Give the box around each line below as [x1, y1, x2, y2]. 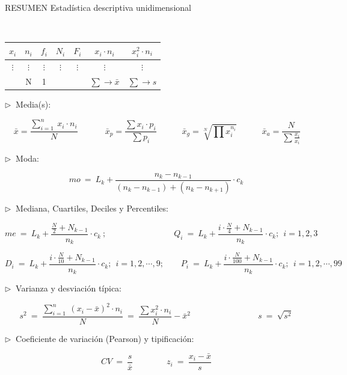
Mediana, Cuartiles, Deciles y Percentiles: [16, 201, 168, 214]
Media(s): [16, 98, 51, 111]
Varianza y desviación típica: [16, 282, 122, 294]
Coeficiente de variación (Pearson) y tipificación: [16, 332, 194, 345]
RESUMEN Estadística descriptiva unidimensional [5, 1, 191, 14]
